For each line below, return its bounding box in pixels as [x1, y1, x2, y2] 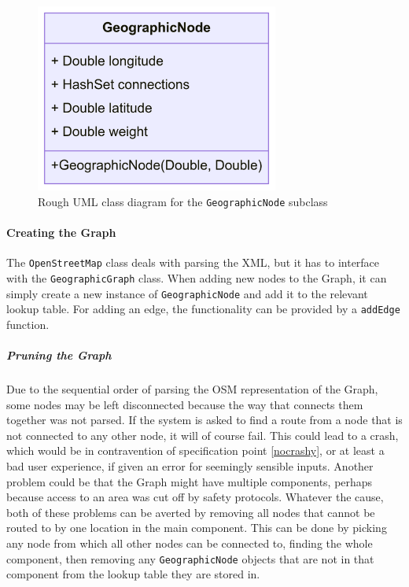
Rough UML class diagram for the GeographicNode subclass [38, 193, 328, 209]
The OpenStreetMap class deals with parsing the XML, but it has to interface [6, 254, 380, 271]
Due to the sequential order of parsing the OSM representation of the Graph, [6, 380, 378, 397]
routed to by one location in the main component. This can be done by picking [6, 519, 387, 536]
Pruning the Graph [6, 347, 112, 363]
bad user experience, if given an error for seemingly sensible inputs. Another [6, 457, 374, 474]
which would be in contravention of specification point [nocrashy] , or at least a [6, 442, 385, 459]
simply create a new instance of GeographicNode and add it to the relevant [6, 285, 368, 301]
